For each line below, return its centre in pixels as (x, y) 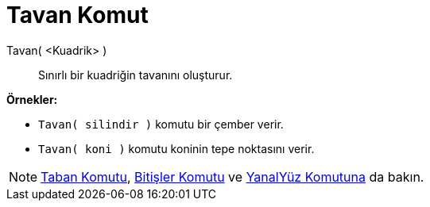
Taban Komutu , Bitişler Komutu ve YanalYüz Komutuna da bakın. (232, 176)
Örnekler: (32, 99)
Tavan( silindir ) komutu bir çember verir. (161, 124)
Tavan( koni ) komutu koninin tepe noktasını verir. (176, 148)
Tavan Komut (77, 15)
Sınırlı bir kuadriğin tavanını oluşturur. (136, 75)
